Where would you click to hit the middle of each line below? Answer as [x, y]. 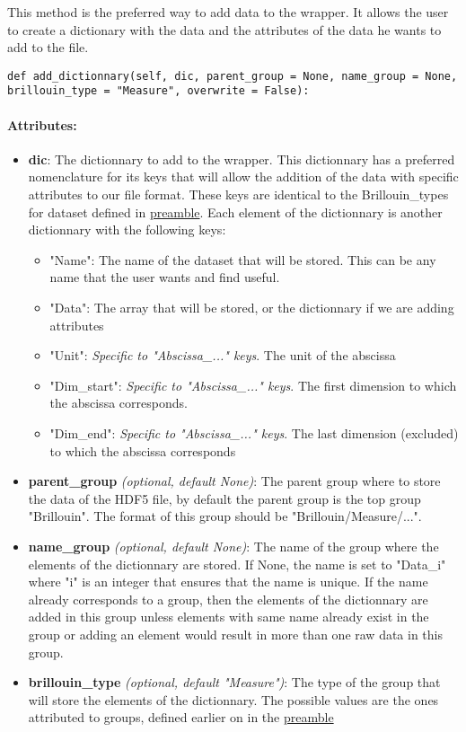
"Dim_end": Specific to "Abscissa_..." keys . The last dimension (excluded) [254, 433]
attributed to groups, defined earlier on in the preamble [181, 717]
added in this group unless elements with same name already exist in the [229, 617]
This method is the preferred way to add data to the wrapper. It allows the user [228, 12]
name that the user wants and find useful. [165, 277]
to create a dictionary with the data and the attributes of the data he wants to [224, 29]
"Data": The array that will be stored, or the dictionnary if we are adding [252, 308]
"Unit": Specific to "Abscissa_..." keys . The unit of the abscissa [223, 355]
